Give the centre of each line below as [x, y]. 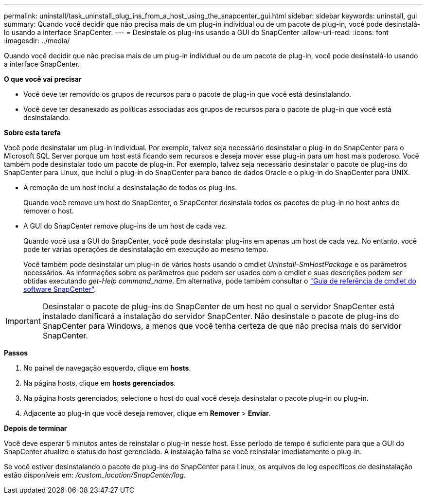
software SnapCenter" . [60, 289]
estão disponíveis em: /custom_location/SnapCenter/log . [95, 475]
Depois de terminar [35, 428]
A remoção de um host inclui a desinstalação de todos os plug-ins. [130, 187]
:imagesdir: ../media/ [37, 41]
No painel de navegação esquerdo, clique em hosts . [107, 368]
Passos [16, 353]
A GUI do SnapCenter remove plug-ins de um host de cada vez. [125, 226]
